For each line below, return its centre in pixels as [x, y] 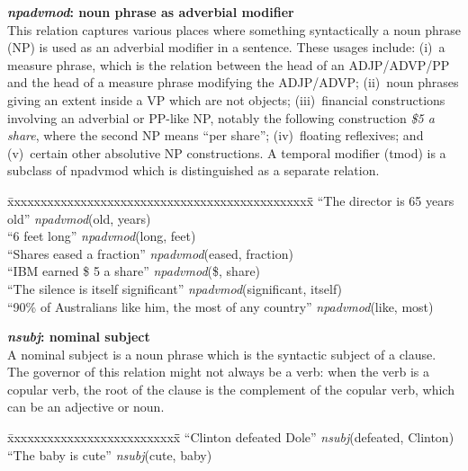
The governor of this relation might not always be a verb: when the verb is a [219, 372]
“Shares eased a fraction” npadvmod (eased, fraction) [150, 253]
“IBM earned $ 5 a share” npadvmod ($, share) [134, 271]
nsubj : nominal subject [79, 337]
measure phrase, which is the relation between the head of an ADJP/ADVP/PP [229, 64]
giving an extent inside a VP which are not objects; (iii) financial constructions [226, 99]
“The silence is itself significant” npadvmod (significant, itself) [175, 288]
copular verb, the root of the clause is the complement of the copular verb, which [231, 389]
